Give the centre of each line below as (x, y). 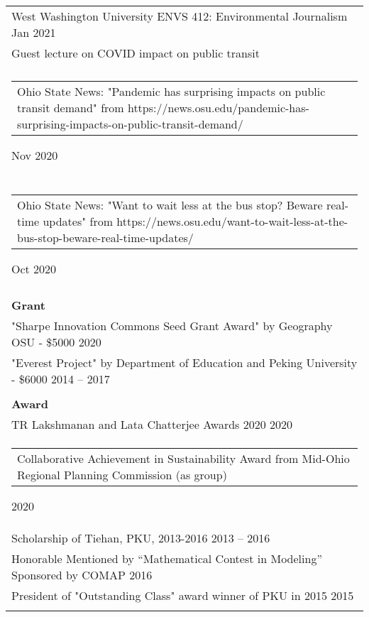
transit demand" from (71, 108)
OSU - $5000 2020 (56, 342)
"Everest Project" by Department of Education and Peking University (184, 362)
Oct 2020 (34, 269)
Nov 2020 (35, 155)
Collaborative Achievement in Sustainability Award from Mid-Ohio (183, 458)
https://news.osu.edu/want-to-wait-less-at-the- (232, 221)
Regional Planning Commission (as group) (122, 475)
